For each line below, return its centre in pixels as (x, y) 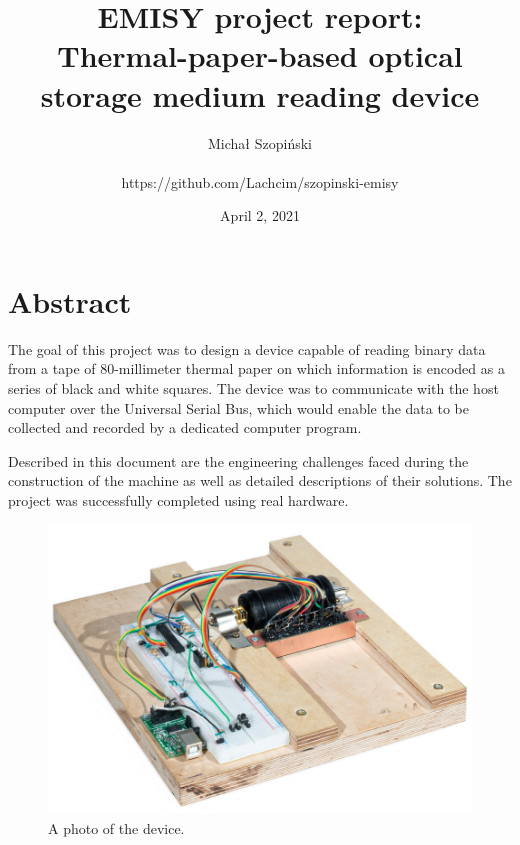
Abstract (70, 300)
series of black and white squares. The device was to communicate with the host (253, 388)
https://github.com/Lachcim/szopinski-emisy (260, 181)
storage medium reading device (260, 94)
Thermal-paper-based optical (260, 55)
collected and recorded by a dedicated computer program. (185, 427)
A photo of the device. (116, 828)
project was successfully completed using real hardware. (178, 499)
